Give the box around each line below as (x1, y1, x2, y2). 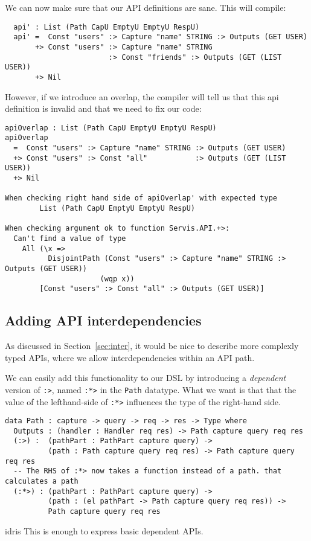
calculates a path (5, 477, 79, 486)
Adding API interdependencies (5, 311, 202, 330)
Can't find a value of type (13, 234, 126, 243)
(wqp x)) (100, 274, 135, 283)
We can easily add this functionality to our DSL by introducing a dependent (5, 371, 286, 384)
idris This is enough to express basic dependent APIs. (5, 524, 204, 537)
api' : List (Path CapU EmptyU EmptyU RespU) (13, 22, 200, 31)
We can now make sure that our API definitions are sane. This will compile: (5, 1, 286, 13)
